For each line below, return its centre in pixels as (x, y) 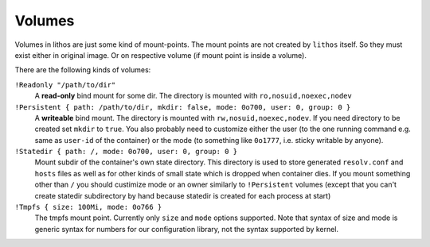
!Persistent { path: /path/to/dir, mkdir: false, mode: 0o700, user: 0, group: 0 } (183, 107)
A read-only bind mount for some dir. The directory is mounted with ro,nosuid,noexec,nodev (193, 96)
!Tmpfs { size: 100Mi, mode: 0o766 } (88, 207)
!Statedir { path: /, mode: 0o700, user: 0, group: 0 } (126, 152)
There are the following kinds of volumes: (83, 70)
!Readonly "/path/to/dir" (65, 85)
